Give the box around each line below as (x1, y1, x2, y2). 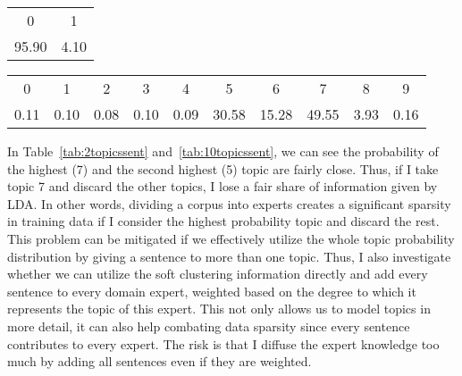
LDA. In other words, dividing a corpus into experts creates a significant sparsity (7, 194, 451, 213)
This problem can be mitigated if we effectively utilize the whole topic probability (7, 229, 455, 247)
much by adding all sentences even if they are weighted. (7, 352, 312, 371)
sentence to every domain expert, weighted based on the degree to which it (7, 281, 416, 300)
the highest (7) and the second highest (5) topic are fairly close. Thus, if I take (7, 159, 439, 178)
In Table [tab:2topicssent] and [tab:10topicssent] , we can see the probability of (7, 142, 439, 160)
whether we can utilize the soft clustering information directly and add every (7, 264, 428, 283)
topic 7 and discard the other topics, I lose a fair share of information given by (7, 177, 438, 196)
